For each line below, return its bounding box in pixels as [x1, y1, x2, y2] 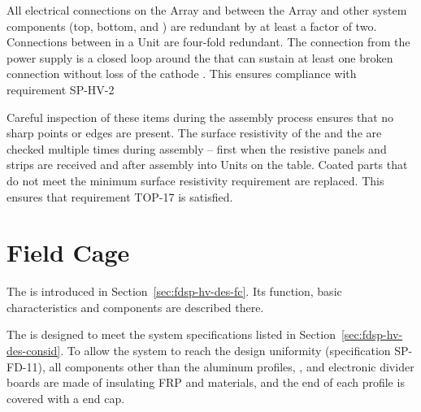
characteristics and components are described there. [7, 298, 264, 315]
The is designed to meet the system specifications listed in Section [7, 326, 336, 343]
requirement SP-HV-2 [7, 80, 115, 98]
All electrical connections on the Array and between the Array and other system [7, 2, 407, 18]
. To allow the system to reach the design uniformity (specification [60, 342, 391, 359]
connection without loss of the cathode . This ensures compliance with [7, 65, 357, 82]
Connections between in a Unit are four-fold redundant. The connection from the [7, 33, 410, 50]
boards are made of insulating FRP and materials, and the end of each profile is [7, 374, 405, 391]
